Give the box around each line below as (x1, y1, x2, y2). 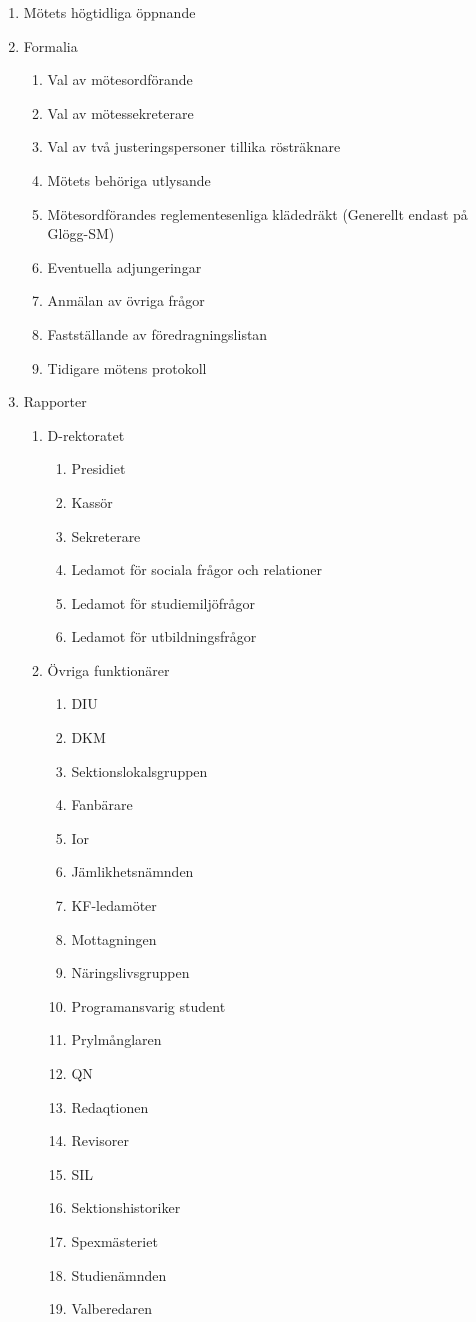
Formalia (23, 35, 78, 56)
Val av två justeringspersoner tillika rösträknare (47, 136, 341, 157)
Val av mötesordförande (47, 69, 193, 90)
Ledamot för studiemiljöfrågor (71, 592, 255, 613)
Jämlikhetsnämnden (71, 861, 194, 882)
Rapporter (23, 391, 87, 412)
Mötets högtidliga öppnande (23, 2, 196, 22)
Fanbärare (71, 794, 133, 815)
